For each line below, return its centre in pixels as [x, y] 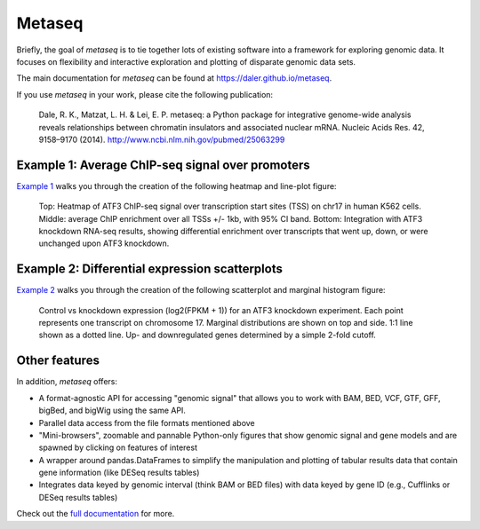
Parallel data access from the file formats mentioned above [147, 422]
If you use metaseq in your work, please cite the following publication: [145, 94]
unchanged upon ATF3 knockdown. [104, 243]
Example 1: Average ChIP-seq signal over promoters [163, 165]
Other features [58, 361]
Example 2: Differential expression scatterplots [150, 269]
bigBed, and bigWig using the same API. [112, 411]
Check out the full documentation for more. [96, 514]
